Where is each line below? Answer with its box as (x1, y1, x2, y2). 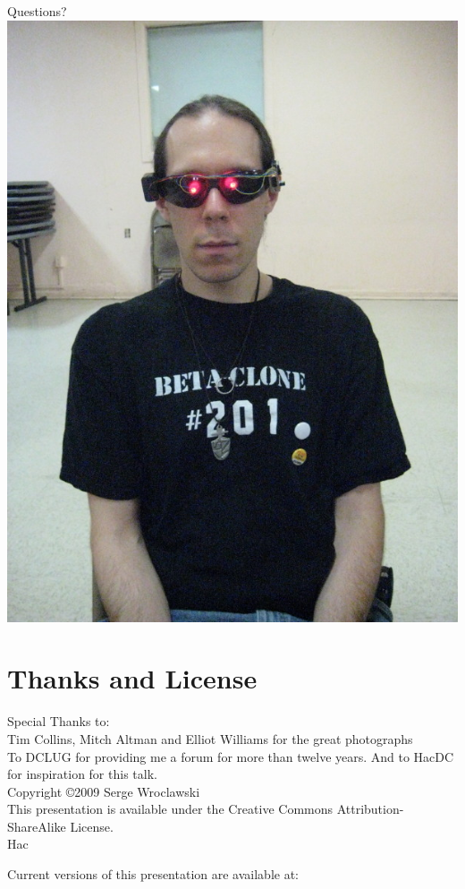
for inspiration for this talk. (7, 765, 157, 783)
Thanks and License (7, 660, 258, 697)
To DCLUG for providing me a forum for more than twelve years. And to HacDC (7, 747, 454, 765)
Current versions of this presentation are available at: (7, 865, 300, 884)
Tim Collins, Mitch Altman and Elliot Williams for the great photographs (7, 729, 413, 748)
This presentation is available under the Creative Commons (7, 799, 334, 818)
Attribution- (336, 799, 404, 818)
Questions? (7, 2, 67, 20)
